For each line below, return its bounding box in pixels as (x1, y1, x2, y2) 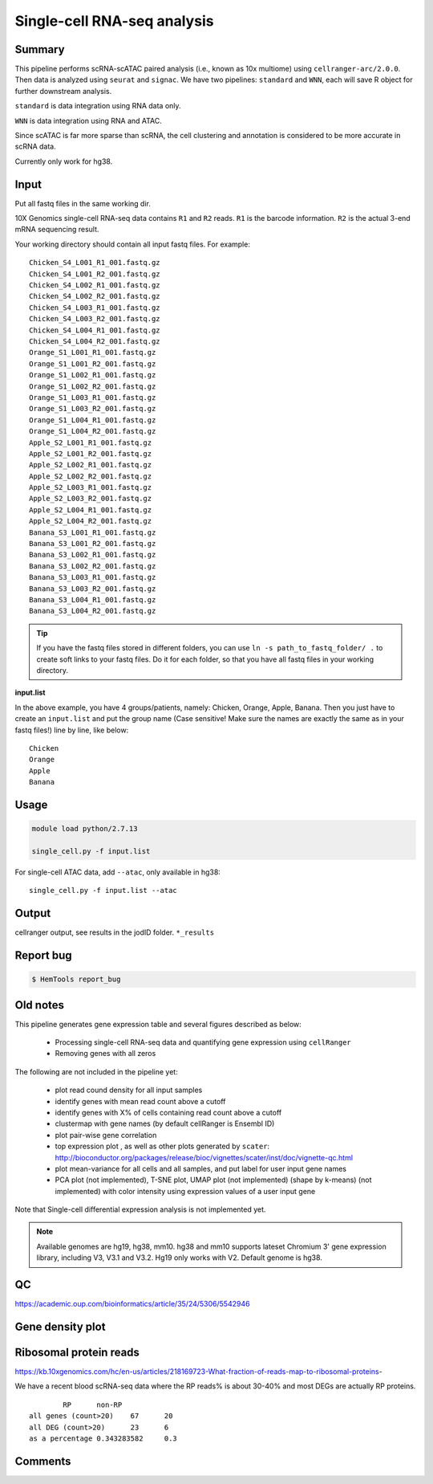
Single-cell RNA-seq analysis (14, 12, 214, 30)
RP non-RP (63, 1400, 123, 1409)
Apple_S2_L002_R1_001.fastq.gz (29, 460, 152, 470)
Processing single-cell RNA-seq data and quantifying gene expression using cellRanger (55, 1038, 352, 1047)
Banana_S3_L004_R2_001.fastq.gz (29, 606, 156, 616)
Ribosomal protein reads (14, 1346, 140, 1359)
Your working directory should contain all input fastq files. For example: (14, 239, 250, 249)
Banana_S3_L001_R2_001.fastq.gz (29, 539, 156, 548)
